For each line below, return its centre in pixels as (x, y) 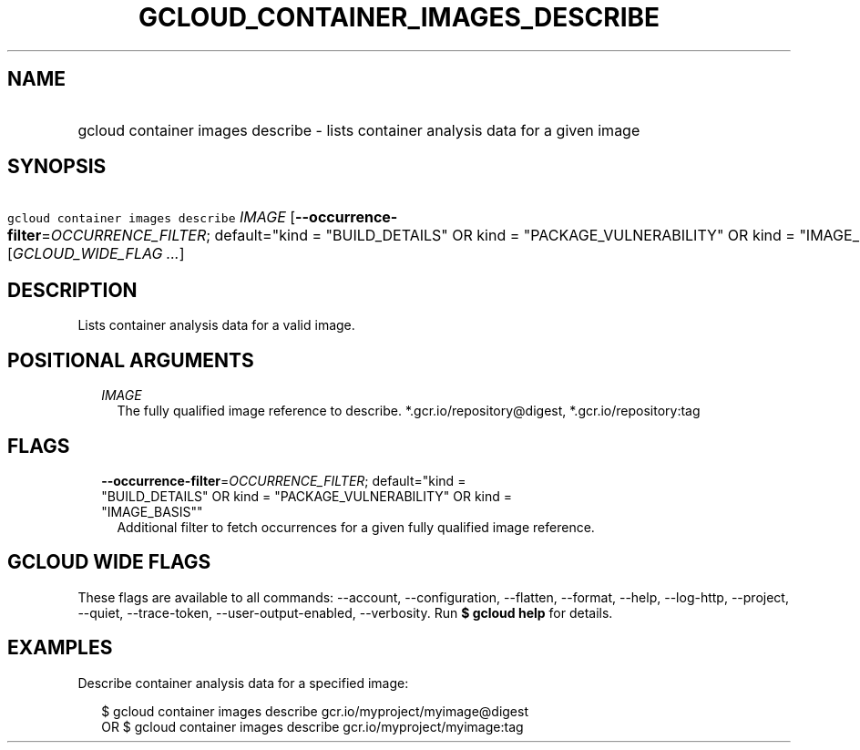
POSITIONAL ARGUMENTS (131, 360)
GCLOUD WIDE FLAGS (109, 562)
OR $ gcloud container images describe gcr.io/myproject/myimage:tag (312, 726)
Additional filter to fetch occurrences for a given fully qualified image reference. (356, 527)
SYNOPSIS (57, 167)
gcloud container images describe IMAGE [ (152, 217)
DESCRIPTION (72, 290)
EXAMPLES (60, 648)
